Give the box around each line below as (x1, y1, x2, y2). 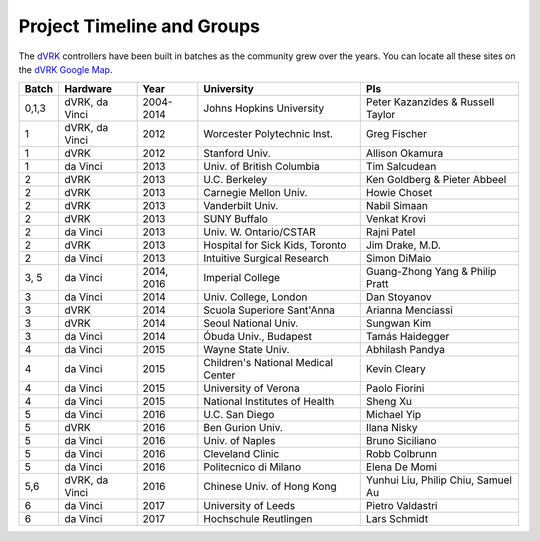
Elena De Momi (365, 460, 437, 474)
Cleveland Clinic (203, 447, 280, 461)
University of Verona (203, 381, 300, 395)
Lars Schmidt (365, 512, 429, 526)
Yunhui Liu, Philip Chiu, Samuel (365, 473, 512, 487)
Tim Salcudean (365, 160, 437, 174)
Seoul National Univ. (203, 316, 299, 330)
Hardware (64, 82, 113, 96)
